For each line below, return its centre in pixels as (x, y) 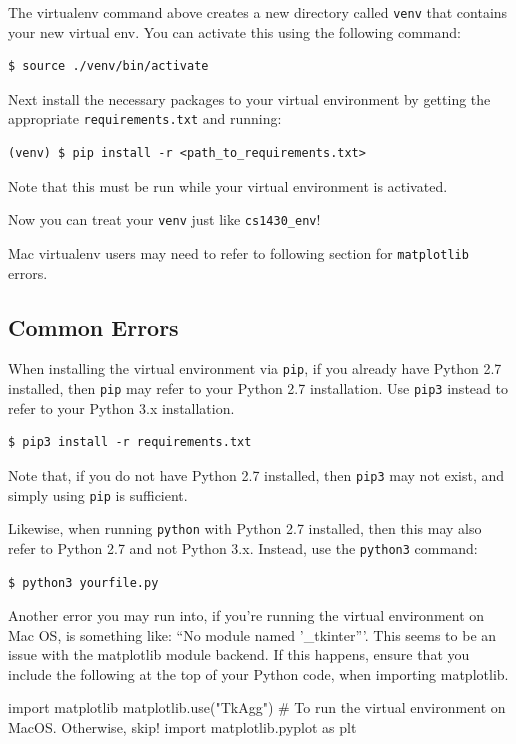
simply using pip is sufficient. (98, 494)
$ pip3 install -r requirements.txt (130, 442)
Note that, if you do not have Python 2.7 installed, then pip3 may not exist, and (256, 474)
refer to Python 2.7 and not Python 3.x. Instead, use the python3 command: (243, 547)
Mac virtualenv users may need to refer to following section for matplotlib (238, 252)
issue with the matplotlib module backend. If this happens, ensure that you (239, 654)
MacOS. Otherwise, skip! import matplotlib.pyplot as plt (182, 727)
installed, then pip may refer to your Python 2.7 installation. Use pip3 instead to (258, 388)
